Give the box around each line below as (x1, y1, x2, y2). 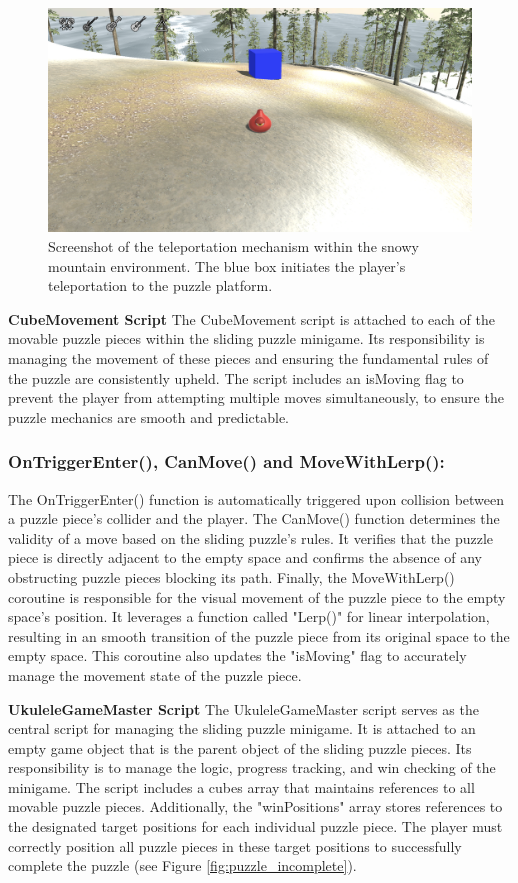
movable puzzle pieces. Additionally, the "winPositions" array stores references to (8, 796, 503, 817)
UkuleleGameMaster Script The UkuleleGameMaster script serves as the (8, 698, 479, 719)
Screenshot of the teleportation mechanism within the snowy (48, 236, 419, 257)
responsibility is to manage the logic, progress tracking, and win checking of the (8, 757, 496, 778)
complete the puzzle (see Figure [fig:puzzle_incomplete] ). (8, 855, 357, 876)
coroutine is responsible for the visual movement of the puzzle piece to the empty (8, 586, 506, 607)
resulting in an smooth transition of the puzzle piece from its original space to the (8, 625, 510, 646)
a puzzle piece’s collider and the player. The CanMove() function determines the (8, 508, 500, 529)
